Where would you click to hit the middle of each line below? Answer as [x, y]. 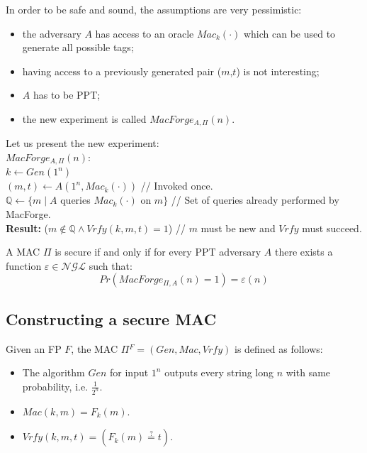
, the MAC [95, 348]
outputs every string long [219, 372]
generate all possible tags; [78, 47]
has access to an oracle [145, 33]
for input [129, 372]
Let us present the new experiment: [83, 143]
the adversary [52, 33]
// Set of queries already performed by [255, 200]
